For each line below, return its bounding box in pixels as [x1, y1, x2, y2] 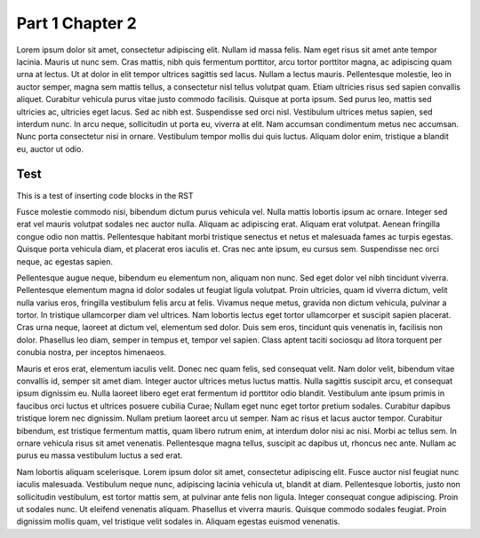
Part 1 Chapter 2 [16, 13, 137, 33]
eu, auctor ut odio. [16, 143, 84, 154]
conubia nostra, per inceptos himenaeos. [16, 347, 167, 358]
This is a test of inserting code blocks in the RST [16, 190, 194, 201]
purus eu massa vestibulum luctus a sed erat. [16, 450, 183, 461]
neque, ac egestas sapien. [16, 256, 114, 266]
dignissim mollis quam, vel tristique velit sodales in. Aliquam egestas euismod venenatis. [16, 516, 340, 527]
